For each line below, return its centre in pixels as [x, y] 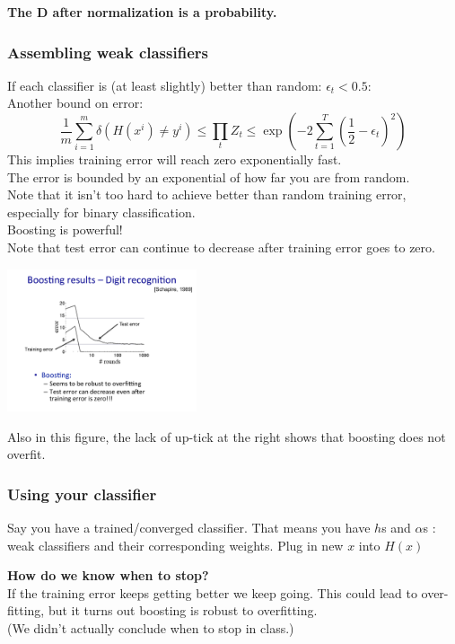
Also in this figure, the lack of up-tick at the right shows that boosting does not [227, 436]
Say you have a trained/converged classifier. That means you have [189, 527]
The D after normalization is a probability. [142, 12]
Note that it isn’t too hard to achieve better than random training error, [207, 194]
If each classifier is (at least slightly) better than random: [165, 85]
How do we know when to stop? [108, 575]
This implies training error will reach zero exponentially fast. [175, 159]
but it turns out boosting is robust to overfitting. [183, 610]
